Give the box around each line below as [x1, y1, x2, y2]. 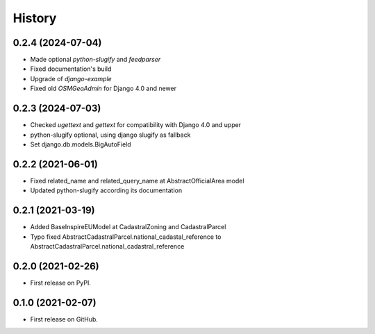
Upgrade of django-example [30, 74, 112, 83]
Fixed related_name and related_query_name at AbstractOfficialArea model [30, 176, 244, 185]
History [12, 10, 57, 26]
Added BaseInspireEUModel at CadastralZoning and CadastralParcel [30, 223, 226, 231]
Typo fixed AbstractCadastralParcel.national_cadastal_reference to [30, 233, 222, 241]
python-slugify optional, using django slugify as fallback [30, 131, 191, 139]
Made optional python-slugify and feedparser [30, 56, 161, 64]
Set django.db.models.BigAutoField [30, 140, 131, 149]
